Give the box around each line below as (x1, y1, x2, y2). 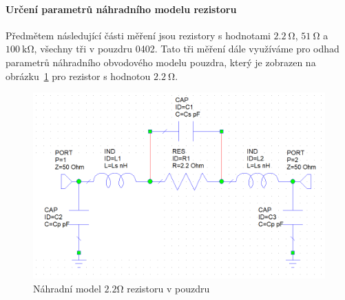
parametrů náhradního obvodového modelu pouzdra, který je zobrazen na (6, 54, 316, 69)
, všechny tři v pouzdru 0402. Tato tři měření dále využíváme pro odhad (34, 41, 339, 56)
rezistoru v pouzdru (127, 281, 210, 295)
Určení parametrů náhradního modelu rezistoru (6, 1, 237, 16)
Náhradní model (33, 281, 101, 295)
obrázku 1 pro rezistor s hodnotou (6, 68, 151, 83)
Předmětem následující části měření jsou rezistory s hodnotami (6, 28, 271, 42)
